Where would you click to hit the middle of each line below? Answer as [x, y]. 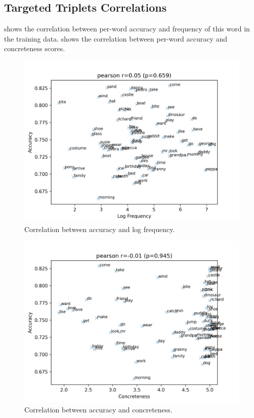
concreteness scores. [35, 48]
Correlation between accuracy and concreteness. [98, 409]
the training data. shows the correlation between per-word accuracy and [116, 38]
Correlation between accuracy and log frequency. [100, 229]
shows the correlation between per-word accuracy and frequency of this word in [127, 29]
